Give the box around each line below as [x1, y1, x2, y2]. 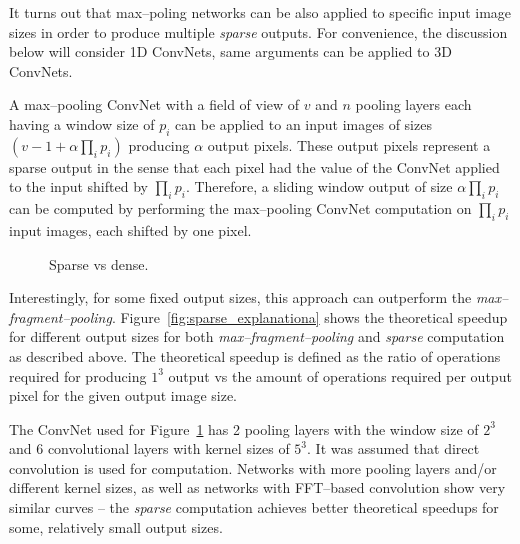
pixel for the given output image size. [9, 385, 238, 406]
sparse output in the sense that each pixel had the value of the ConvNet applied [9, 156, 500, 177]
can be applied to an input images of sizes [175, 113, 432, 134]
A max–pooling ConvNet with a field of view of [9, 94, 300, 115]
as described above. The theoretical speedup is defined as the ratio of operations [9, 345, 501, 366]
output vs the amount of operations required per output [168, 365, 512, 386]
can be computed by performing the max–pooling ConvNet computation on [9, 198, 472, 219]
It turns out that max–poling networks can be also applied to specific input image [9, 2, 512, 22]
